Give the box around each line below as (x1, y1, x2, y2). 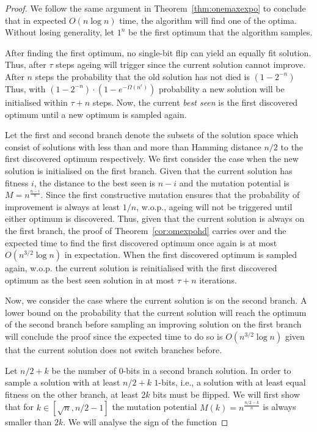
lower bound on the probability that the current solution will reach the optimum (5, 306, 307, 318)
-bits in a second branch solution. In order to (123, 364, 291, 376)
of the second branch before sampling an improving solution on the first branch (5, 318, 302, 331)
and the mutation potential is (179, 176, 290, 189)
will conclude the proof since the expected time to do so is (5, 330, 223, 343)
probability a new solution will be (158, 82, 285, 95)
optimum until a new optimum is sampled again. (5, 108, 187, 120)
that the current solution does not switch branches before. (5, 343, 222, 356)
